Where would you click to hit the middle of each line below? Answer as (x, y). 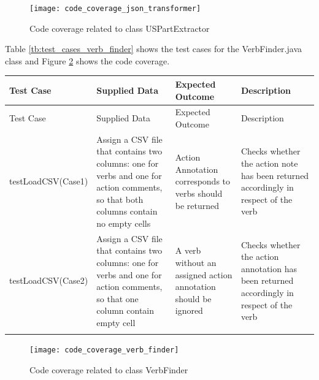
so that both (120, 199)
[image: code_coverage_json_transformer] (115, 9)
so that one (117, 298)
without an (196, 262)
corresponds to (203, 181)
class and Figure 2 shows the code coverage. (87, 60)
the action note (269, 163)
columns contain (127, 211)
